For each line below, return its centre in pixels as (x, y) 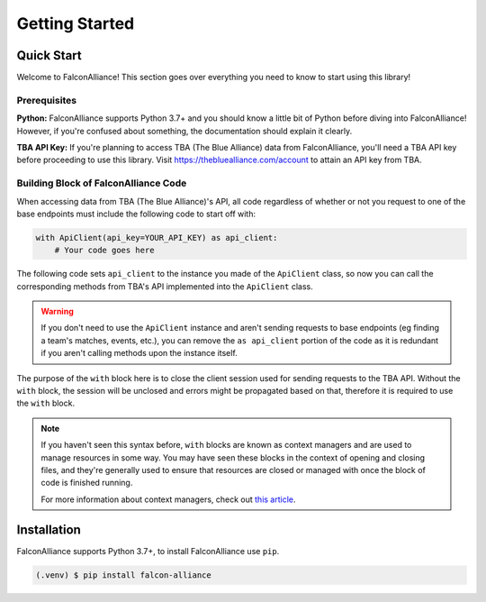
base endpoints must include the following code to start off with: (136, 214)
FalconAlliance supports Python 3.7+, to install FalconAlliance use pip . (148, 551)
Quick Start (49, 55)
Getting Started (76, 23)
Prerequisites (46, 100)
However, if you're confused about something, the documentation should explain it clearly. (184, 131)
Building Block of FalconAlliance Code (102, 183)
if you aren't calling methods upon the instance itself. (139, 353)
